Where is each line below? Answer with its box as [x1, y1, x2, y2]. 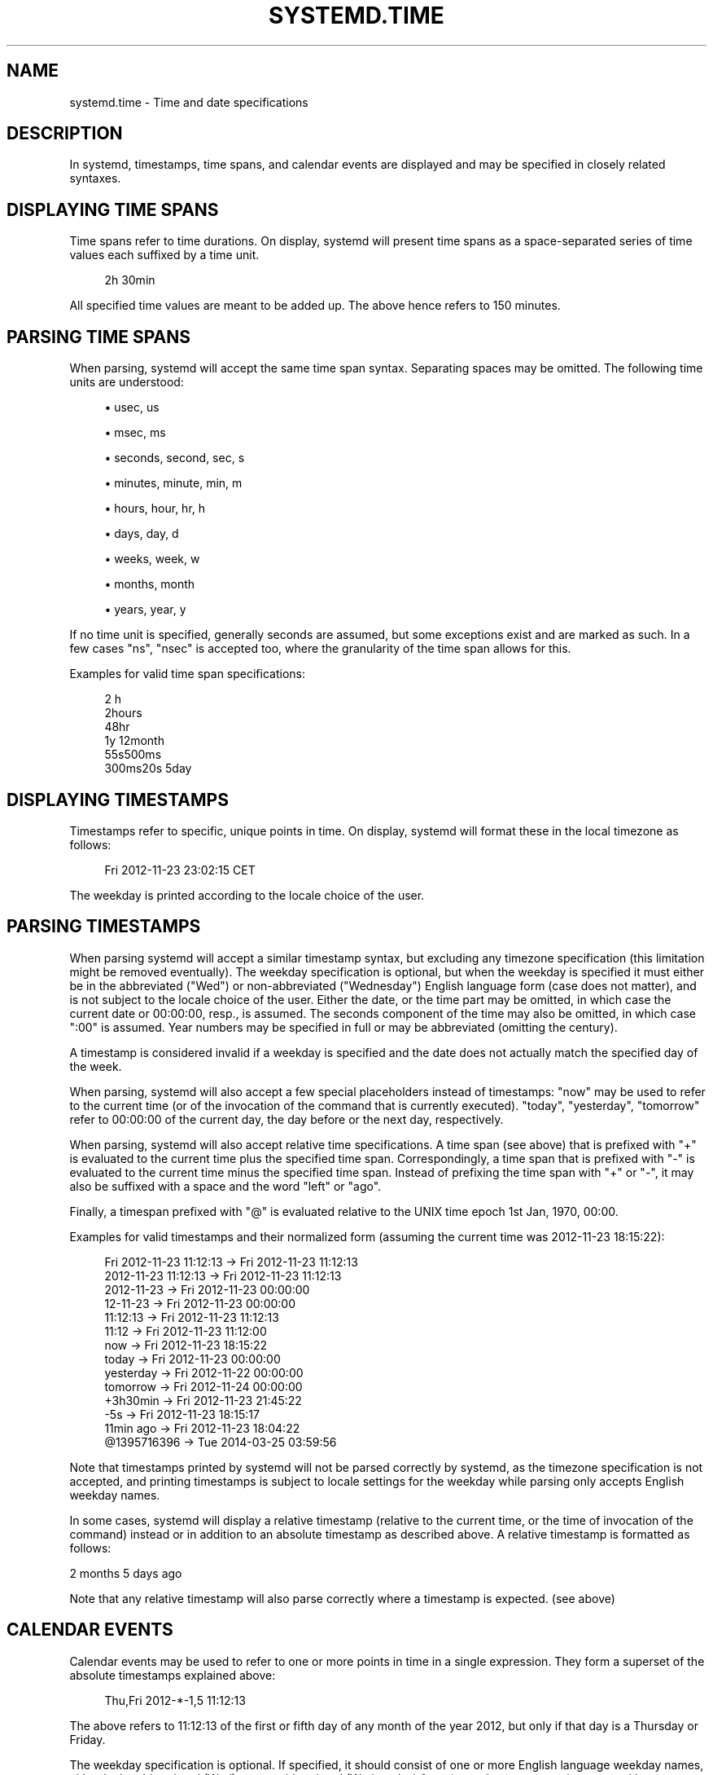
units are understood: [69, 375, 184, 390]
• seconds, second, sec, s [104, 451, 245, 465]
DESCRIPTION [7, 123, 123, 144]
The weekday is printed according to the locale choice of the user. [69, 887, 425, 902]
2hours [104, 706, 142, 720]
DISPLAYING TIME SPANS [7, 199, 219, 220]
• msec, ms [104, 425, 166, 440]
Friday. [69, 1732, 106, 1746]
